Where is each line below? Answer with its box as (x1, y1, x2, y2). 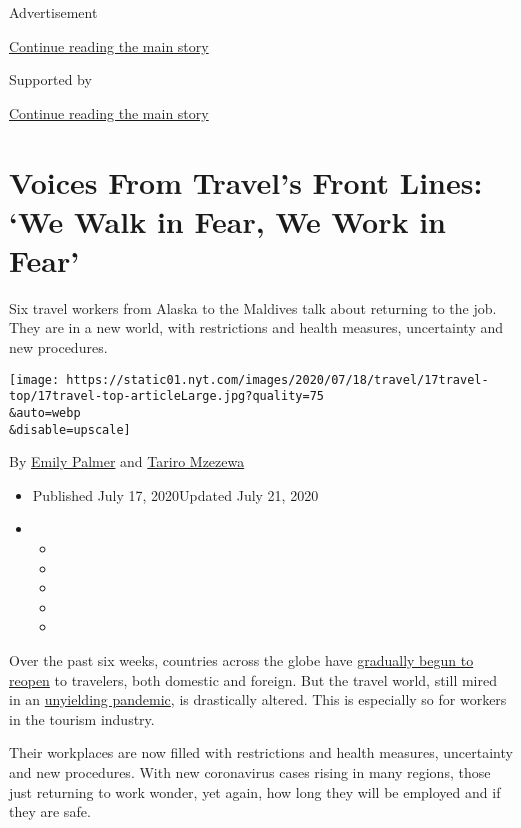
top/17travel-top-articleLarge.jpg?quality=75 (9, 389, 324, 404)
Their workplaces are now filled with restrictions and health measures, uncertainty (9, 742, 513, 763)
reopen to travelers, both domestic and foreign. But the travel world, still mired (9, 669, 497, 690)
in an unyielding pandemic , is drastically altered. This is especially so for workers (9, 689, 507, 710)
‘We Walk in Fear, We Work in (9, 200, 446, 241)
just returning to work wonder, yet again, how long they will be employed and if (9, 781, 501, 802)
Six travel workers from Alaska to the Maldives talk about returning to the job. (9, 297, 497, 318)
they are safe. (9, 801, 91, 822)
